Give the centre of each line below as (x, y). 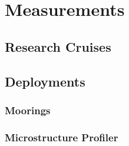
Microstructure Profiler (62, 137)
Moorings (28, 110)
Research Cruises (58, 46)
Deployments (45, 81)
